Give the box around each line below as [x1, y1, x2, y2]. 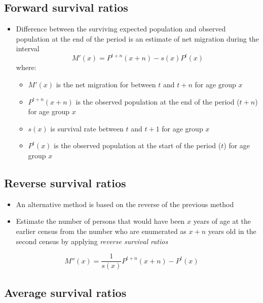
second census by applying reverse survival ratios [16, 235, 168, 246]
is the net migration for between [56, 79, 156, 90]
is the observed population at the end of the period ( [76, 96, 240, 107]
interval [16, 43, 40, 54]
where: [16, 62, 36, 73]
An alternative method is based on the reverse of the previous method [16, 198, 234, 209]
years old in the [208, 226, 256, 237]
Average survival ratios [4, 284, 127, 300]
